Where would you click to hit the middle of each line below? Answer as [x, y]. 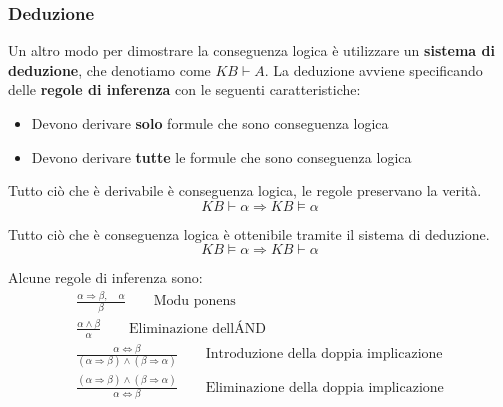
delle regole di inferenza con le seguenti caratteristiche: [184, 89]
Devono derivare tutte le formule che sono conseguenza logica [221, 156]
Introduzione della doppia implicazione [324, 354]
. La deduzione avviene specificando [373, 69]
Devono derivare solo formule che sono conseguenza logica [210, 123]
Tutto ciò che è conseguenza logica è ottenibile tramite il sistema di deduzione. [249, 233]
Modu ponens [194, 301]
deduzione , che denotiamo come [109, 69]
